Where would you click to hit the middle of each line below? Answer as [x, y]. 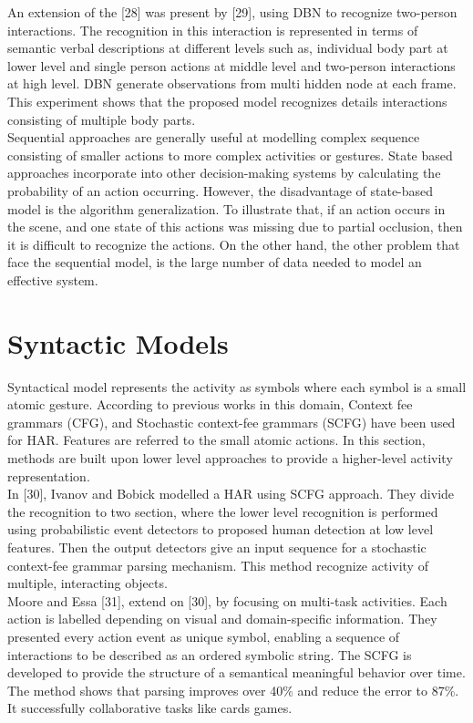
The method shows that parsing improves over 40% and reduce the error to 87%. [233, 690]
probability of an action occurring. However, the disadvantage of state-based [221, 190]
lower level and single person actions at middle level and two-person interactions [231, 65]
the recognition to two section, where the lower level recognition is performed [223, 511]
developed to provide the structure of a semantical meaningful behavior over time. [236, 672]
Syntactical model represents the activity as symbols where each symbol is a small [237, 386]
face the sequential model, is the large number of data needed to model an [215, 262]
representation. [49, 475]
